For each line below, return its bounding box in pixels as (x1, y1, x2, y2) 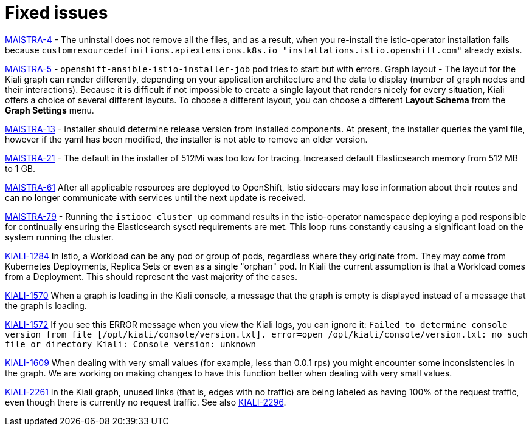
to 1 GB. (5, 163, 36, 174)
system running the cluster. (5, 231, 114, 242)
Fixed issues (5, 2, 108, 23)
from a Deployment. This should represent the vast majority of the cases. (5, 271, 298, 282)
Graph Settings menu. (5, 104, 94, 115)
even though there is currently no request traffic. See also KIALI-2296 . (5, 396, 286, 407)
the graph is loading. (5, 300, 87, 311)
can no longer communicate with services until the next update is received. (5, 192, 306, 203)
